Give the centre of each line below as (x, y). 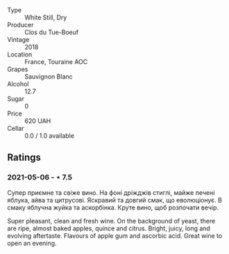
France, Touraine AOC (56, 62)
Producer (20, 25)
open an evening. (32, 243)
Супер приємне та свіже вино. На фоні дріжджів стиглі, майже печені (111, 192)
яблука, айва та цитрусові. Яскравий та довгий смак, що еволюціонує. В (114, 200)
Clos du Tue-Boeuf (52, 32)
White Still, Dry (46, 17)
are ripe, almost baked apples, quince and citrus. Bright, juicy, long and (109, 228)
